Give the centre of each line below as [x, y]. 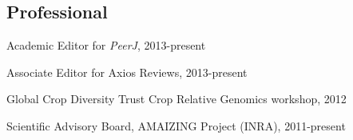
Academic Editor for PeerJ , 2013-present [106, 45]
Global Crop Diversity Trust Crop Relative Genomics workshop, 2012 [176, 99]
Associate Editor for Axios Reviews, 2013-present [127, 72]
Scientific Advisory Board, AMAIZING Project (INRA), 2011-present [176, 125]
